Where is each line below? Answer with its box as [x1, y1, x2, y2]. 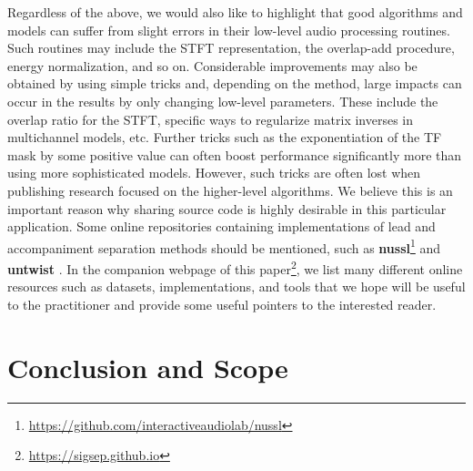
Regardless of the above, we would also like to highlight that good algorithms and [7, 3, 463, 21]
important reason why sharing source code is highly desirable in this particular [7, 199, 447, 218]
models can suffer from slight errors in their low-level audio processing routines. [7, 20, 450, 39]
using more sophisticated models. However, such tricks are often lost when [7, 163, 421, 182]
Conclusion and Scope [7, 348, 288, 385]
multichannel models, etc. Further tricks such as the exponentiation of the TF [7, 128, 442, 147]
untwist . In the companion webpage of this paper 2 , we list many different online [7, 256, 463, 278]
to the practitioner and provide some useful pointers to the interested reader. [7, 294, 437, 313]
